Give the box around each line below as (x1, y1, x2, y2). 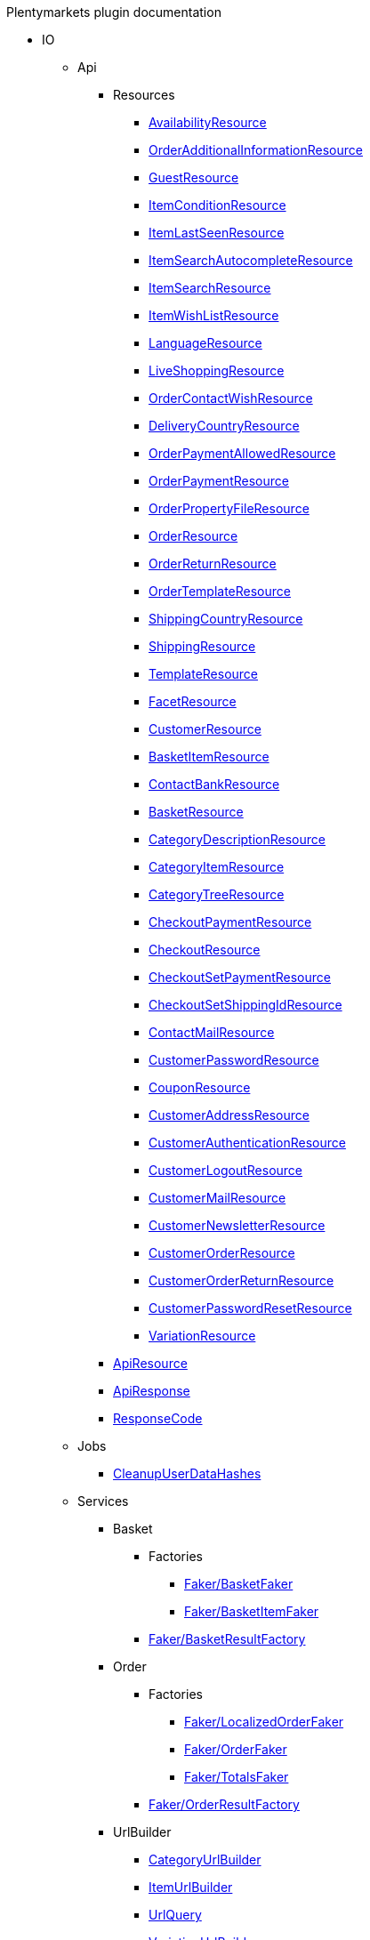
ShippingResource (149, 639, 256, 654)
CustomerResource (149, 721, 261, 737)
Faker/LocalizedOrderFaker (184, 1714, 344, 1729)
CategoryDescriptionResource (149, 832, 326, 847)
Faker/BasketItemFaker (184, 1604, 319, 1619)
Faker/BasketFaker (184, 1576, 294, 1591)
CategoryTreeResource (149, 887, 285, 902)
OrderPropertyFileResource (149, 501, 310, 516)
